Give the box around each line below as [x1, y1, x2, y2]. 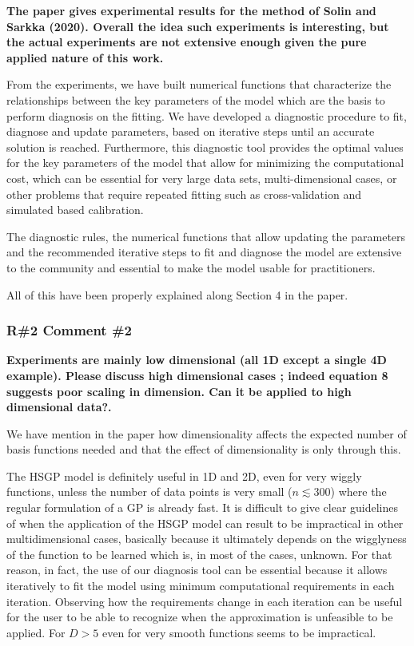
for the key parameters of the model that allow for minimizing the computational [6, 154, 404, 171]
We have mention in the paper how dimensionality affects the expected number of [6, 425, 407, 442]
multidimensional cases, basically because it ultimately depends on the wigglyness [6, 530, 407, 547]
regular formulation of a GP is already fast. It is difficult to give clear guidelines [6, 499, 399, 516]
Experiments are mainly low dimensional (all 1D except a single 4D [6, 351, 387, 368]
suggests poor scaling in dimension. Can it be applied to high [6, 382, 352, 399]
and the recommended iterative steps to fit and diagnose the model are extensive [6, 244, 402, 260]
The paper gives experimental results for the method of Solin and [6, 2, 376, 18]
